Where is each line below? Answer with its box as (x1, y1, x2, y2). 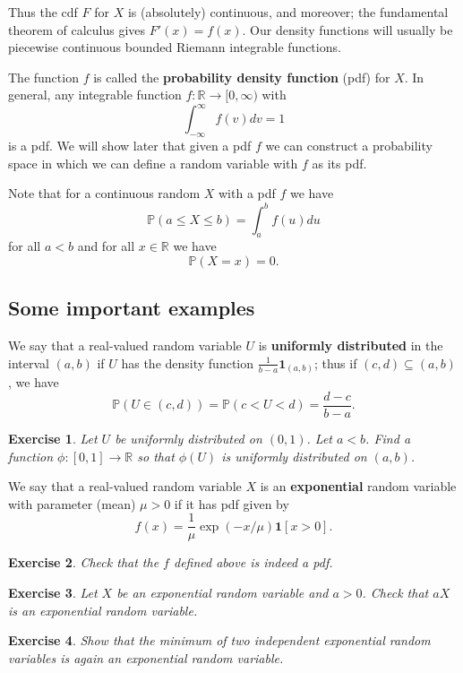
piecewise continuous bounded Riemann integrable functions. (8, 38, 341, 56)
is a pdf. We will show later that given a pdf (8, 136, 252, 155)
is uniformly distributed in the (258, 336, 443, 355)
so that (137, 446, 175, 465)
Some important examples (8, 294, 255, 322)
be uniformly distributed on (115, 428, 262, 447)
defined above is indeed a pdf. (173, 553, 333, 572)
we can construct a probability (265, 136, 433, 155)
